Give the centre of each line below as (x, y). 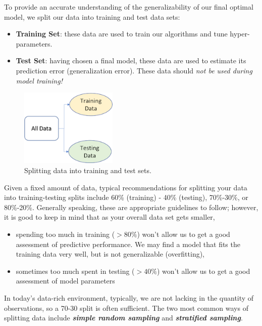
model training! (39, 80)
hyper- (240, 34)
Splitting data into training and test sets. (88, 170)
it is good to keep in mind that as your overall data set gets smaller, (110, 217)
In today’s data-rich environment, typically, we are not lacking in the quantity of (129, 297)
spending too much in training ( (65, 234)
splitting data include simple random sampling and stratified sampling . (123, 318)
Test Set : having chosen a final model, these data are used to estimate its (131, 60)
